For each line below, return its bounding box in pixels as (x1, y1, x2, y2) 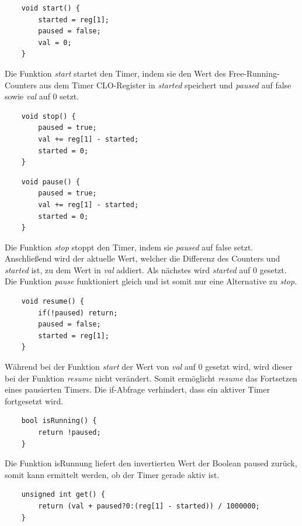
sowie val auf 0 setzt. (5, 90, 79, 102)
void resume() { (21, 297, 85, 306)
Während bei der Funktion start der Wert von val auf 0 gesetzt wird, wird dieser (5, 360, 293, 373)
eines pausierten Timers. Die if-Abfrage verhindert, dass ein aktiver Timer (5, 383, 270, 396)
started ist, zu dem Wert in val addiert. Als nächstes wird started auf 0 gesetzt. (5, 263, 287, 276)
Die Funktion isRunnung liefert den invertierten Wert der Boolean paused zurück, (5, 457, 297, 469)
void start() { (21, 4, 80, 12)
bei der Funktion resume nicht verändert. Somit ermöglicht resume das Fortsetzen (5, 372, 297, 384)
